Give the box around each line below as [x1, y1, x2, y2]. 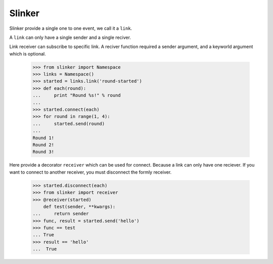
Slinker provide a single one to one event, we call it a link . [9, 25, 132, 31]
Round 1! [32, 135, 55, 141]
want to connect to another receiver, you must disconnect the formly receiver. [9, 169, 172, 175]
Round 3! [32, 149, 55, 155]
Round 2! [32, 142, 55, 147]
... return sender [32, 211, 89, 217]
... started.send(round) [32, 121, 105, 126]
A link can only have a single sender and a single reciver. [9, 34, 131, 40]
